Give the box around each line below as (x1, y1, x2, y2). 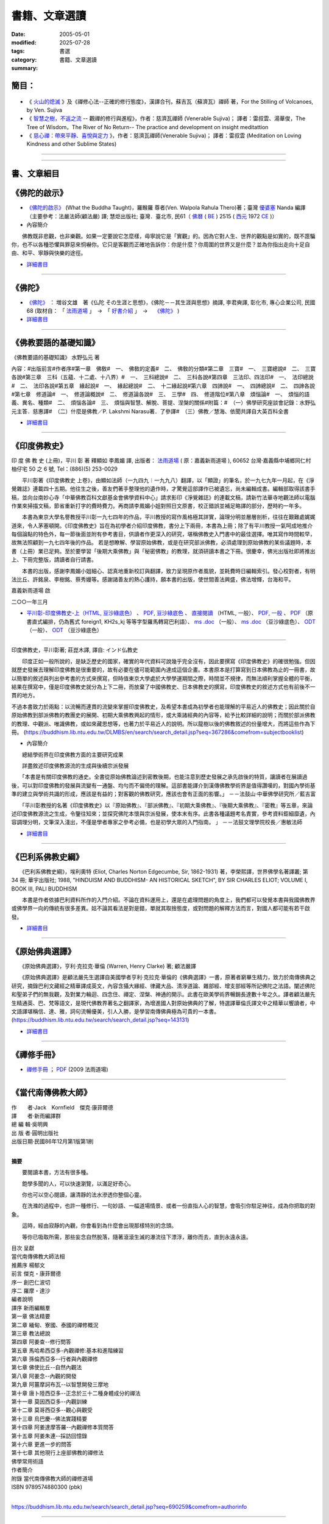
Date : (11, 30, 26, 38)
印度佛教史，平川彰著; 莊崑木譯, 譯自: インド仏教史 (11, 646, 138, 653)
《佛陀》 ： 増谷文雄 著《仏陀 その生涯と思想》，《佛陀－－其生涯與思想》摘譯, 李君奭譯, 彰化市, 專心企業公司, (26, 299, 303, 306)
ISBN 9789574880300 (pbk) (11, 1483, 82, 1490)
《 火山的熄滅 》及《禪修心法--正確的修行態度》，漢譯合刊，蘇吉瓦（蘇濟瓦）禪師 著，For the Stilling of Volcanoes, (26, 98, 314, 105)
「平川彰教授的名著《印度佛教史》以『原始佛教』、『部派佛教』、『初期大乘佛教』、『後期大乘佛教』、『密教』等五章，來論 (21, 802, 313, 809)
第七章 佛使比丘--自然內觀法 (11, 1364, 82, 1371)
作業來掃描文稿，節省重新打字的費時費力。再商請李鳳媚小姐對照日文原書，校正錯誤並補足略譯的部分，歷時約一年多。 (11, 502, 305, 509)
